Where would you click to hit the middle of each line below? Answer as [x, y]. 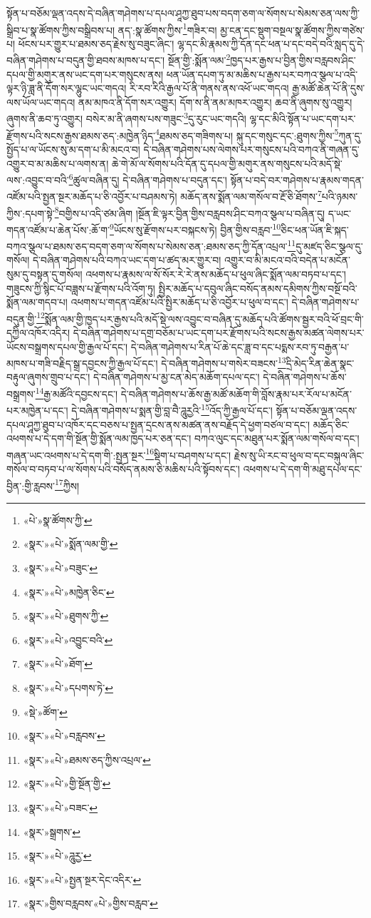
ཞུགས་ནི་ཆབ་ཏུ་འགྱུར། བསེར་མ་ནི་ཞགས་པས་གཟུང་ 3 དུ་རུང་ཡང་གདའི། [126, 118]
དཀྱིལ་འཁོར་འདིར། [38, 333]
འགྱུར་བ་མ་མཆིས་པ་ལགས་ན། [58, 163]
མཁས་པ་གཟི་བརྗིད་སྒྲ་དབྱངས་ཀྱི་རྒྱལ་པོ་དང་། [82, 363]
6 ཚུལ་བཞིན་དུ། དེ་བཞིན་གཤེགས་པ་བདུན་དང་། [148, 179]
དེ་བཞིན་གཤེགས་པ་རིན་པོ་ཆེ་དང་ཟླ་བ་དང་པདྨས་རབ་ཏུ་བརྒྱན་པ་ [240, 346]
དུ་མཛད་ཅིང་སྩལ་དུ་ [329, 246]
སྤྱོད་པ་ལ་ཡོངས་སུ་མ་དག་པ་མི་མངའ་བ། [73, 149]
